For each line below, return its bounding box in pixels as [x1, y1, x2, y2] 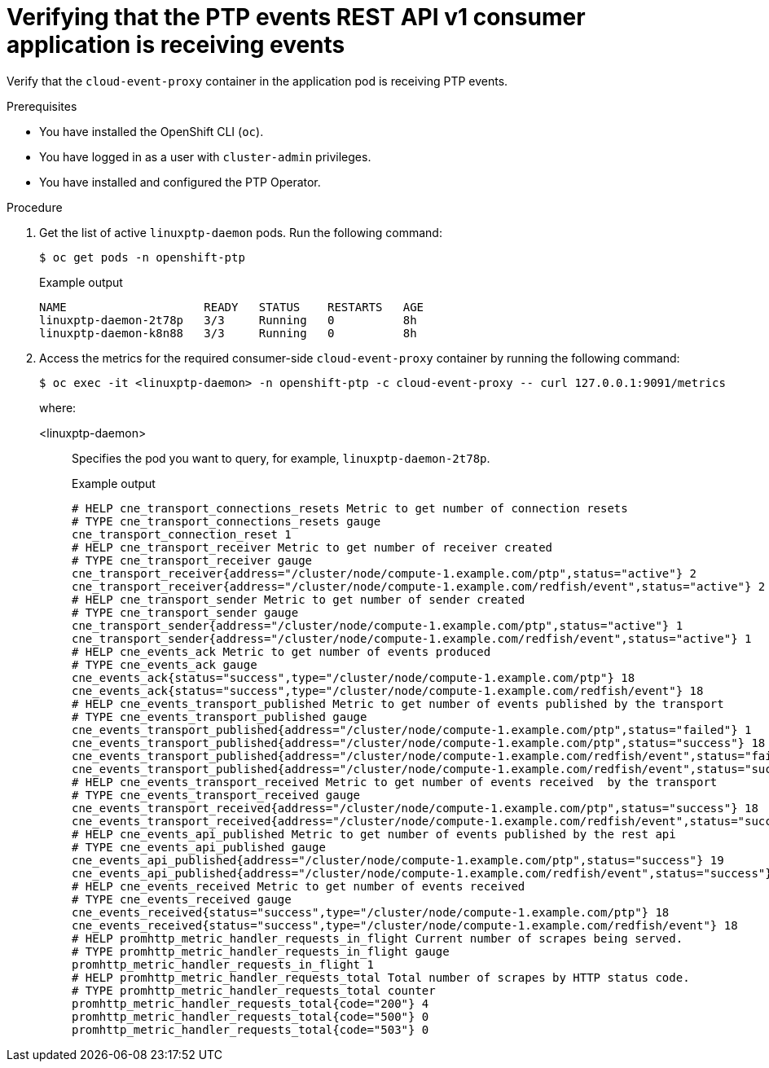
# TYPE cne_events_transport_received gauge [72, 788, 361, 802]
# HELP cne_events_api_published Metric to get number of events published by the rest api [72, 827, 676, 841]
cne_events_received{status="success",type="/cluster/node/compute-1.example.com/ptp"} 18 [72, 905, 670, 919]
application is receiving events [7, 31, 345, 59]
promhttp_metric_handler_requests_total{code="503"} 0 [72, 1022, 429, 1036]
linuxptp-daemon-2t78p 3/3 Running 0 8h [39, 313, 417, 327]
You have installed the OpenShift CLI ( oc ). [39, 124, 264, 138]
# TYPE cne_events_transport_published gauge [72, 710, 367, 723]
